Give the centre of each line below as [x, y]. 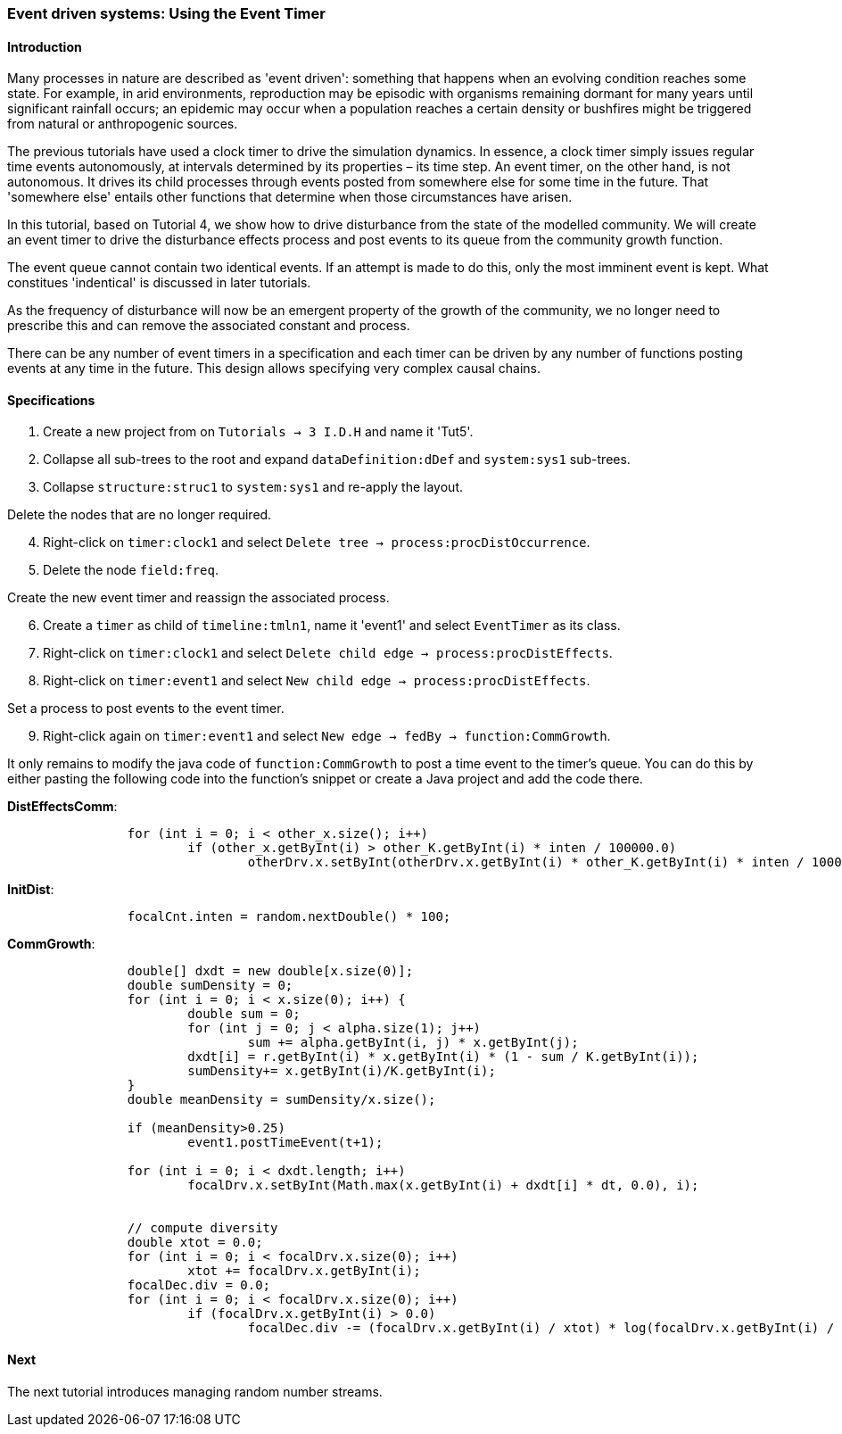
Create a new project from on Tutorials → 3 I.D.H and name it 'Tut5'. [258, 432]
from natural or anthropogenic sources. [123, 124]
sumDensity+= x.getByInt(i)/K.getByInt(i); [342, 1071]
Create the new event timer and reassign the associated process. [198, 598]
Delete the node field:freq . [131, 570]
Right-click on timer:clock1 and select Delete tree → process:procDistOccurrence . [317, 543]
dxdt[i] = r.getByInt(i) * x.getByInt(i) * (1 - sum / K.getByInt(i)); [443, 1057]
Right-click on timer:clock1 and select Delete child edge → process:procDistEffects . [328, 653]
